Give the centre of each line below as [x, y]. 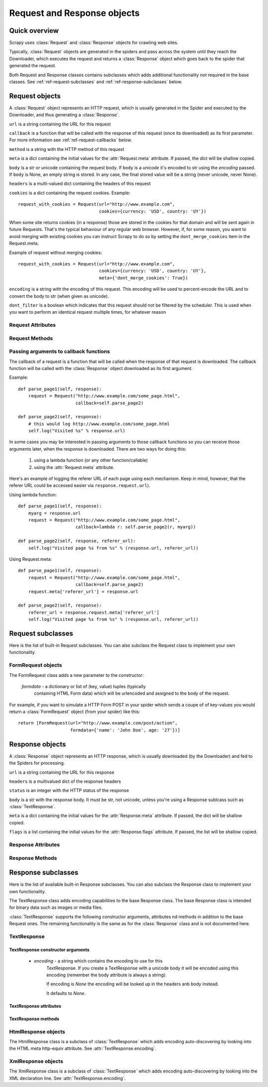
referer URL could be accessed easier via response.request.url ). [80, 485]
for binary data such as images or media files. [56, 907]
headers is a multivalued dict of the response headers [65, 781]
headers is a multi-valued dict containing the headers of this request [80, 184]
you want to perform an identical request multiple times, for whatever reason [88, 312]
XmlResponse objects [36, 1062]
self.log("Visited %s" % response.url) [77, 431]
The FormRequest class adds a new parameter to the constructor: [76, 675]
